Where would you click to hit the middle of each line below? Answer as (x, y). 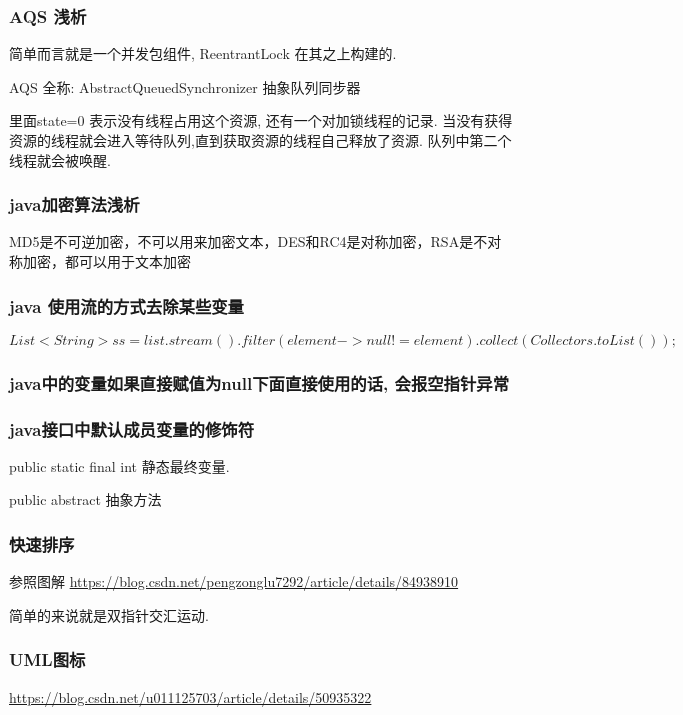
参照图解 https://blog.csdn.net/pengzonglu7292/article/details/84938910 (234, 581)
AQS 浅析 (48, 15)
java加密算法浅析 (74, 204)
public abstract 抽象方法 (85, 499)
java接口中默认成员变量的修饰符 (132, 428)
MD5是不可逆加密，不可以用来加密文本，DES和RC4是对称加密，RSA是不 (248, 241)
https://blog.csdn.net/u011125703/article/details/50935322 (190, 696)
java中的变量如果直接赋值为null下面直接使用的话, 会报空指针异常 (259, 382)
